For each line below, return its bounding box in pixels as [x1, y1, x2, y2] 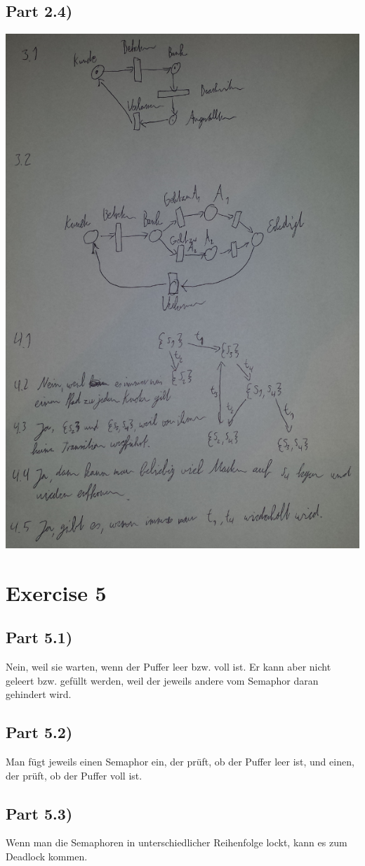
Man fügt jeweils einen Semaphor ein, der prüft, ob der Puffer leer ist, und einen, [6, 754, 354, 768]
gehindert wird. [6, 687, 72, 702]
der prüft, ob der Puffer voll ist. [6, 768, 142, 782]
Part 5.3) [6, 802, 73, 824]
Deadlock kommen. [6, 848, 88, 863]
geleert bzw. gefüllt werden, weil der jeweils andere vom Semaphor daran [6, 673, 319, 687]
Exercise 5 [6, 578, 107, 607]
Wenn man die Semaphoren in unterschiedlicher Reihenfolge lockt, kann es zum [6, 835, 347, 850]
